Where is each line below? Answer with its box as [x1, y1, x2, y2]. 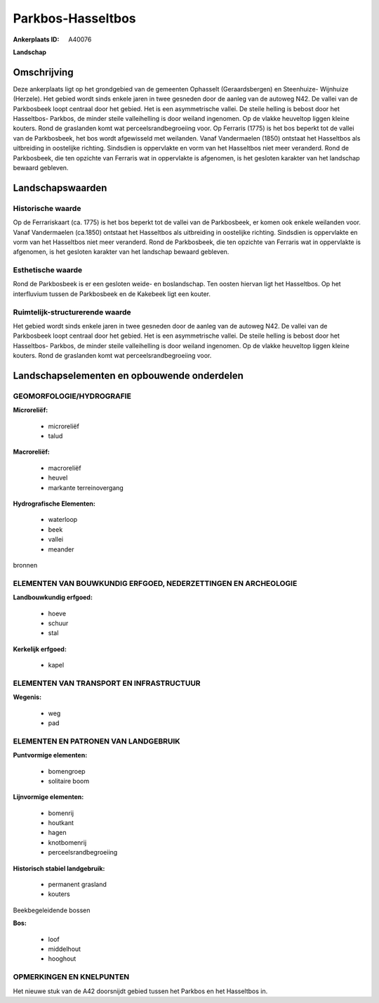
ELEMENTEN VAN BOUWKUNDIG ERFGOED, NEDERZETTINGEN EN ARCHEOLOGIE [13, 578, 298, 588]
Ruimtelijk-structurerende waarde [13, 307, 131, 317]
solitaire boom [48, 777, 90, 785]
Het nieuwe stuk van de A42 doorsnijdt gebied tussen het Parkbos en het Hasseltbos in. [13, 987, 268, 995]
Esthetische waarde [13, 265, 83, 275]
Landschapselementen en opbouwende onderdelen [13, 369, 244, 381]
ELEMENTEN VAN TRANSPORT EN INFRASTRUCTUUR [13, 678, 201, 688]
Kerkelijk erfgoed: [13, 644, 67, 653]
